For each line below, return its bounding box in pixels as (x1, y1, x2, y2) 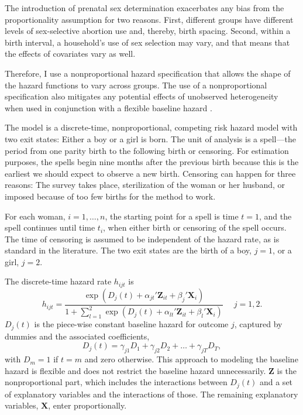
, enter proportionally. (48, 399, 127, 411)
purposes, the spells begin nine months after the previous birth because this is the (5, 156, 299, 168)
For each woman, (5, 210, 66, 222)
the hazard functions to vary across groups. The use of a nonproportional (5, 78, 267, 91)
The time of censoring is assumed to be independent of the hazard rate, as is (5, 232, 280, 245)
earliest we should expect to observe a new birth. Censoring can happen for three (5, 167, 296, 179)
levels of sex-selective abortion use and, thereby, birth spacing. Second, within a (5, 25, 291, 37)
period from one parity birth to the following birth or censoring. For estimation (5, 144, 289, 156)
